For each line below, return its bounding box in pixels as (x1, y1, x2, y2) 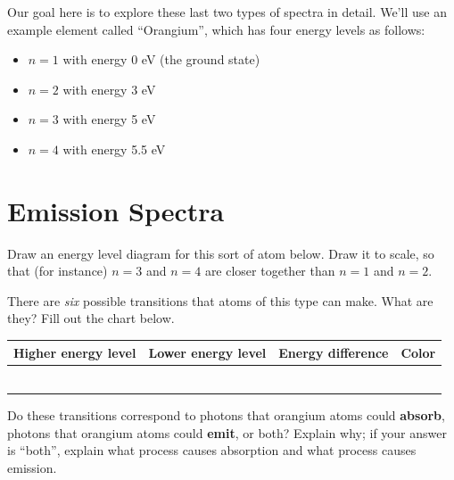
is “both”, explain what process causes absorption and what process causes (7, 441, 417, 459)
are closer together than (204, 261, 335, 280)
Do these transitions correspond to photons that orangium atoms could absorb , (7, 406, 445, 425)
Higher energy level (13, 343, 136, 361)
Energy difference (278, 343, 389, 361)
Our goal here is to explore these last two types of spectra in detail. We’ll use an (7, 3, 447, 21)
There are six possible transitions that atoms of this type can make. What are (7, 291, 433, 310)
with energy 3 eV (62, 79, 156, 98)
